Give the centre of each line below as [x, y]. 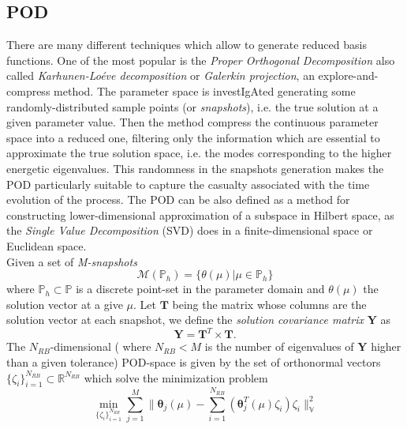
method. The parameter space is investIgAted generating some [205, 90]
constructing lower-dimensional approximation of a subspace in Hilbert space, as [200, 214]
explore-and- [348, 75]
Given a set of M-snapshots [72, 261]
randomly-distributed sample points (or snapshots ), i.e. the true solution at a [192, 106]
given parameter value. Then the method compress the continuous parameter [192, 122]
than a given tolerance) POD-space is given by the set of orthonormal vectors [194, 361]
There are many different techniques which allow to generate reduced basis [187, 45]
